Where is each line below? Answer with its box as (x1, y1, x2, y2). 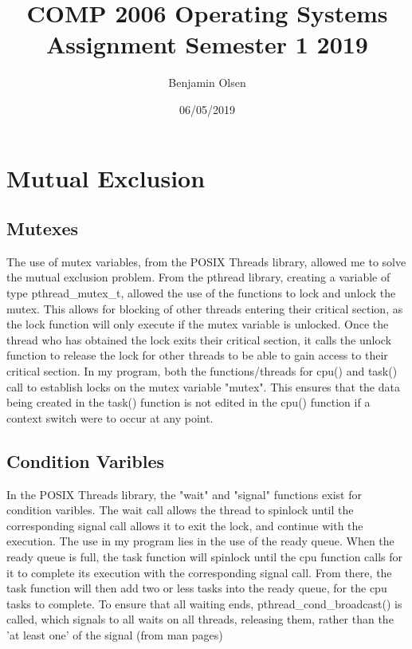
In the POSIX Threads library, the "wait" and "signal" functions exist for (6, 486, 362, 502)
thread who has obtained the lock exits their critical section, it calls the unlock (6, 331, 392, 348)
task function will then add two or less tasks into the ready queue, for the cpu (6, 580, 387, 596)
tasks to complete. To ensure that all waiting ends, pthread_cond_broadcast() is (6, 595, 402, 612)
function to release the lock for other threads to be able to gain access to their (6, 347, 388, 364)
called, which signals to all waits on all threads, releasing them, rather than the (6, 611, 394, 627)
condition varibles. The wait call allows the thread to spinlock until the (6, 501, 354, 518)
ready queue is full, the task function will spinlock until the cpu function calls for (6, 549, 403, 564)
